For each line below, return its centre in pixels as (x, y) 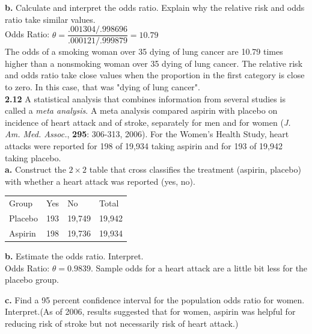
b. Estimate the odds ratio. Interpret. (74, 255)
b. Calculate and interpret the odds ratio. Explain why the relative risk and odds (155, 7)
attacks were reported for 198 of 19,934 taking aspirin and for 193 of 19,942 (144, 146)
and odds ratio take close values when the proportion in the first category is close (155, 75)
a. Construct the (35, 169)
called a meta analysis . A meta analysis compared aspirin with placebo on (141, 110)
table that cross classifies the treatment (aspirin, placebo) (195, 169)
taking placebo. (33, 157)
